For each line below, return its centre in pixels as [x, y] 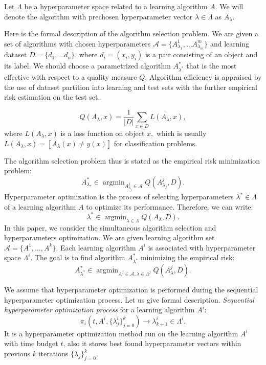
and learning [230, 43]
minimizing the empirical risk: [187, 257]
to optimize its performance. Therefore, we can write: [170, 206]
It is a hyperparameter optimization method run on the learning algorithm [121, 333]
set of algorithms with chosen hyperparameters [77, 43]
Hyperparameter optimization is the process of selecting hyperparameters [119, 197]
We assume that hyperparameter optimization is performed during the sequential [131, 290]
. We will [229, 6]
